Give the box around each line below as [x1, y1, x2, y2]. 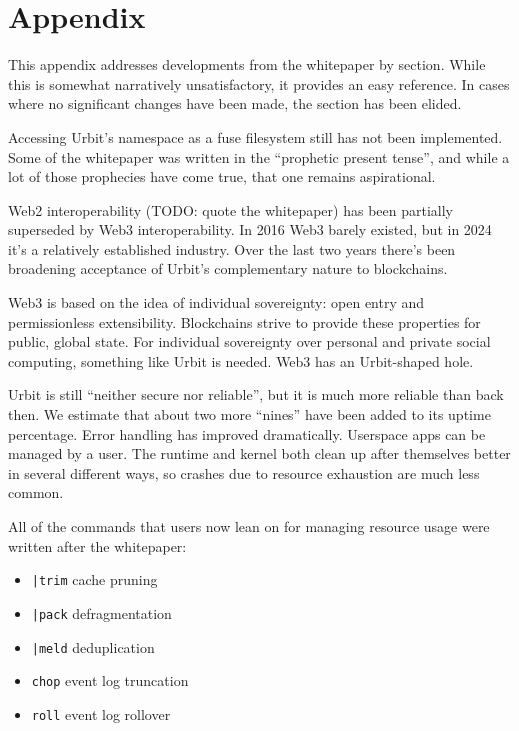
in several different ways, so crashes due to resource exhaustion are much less [8, 462, 480, 483]
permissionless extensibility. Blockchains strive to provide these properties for [8, 311, 481, 332]
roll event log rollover [31, 703, 171, 724]
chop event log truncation [31, 670, 189, 691]
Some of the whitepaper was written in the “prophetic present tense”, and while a [8, 146, 510, 167]
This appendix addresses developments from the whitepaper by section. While [8, 54, 486, 75]
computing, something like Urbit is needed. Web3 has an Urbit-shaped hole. [8, 350, 474, 371]
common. [8, 482, 64, 503]
